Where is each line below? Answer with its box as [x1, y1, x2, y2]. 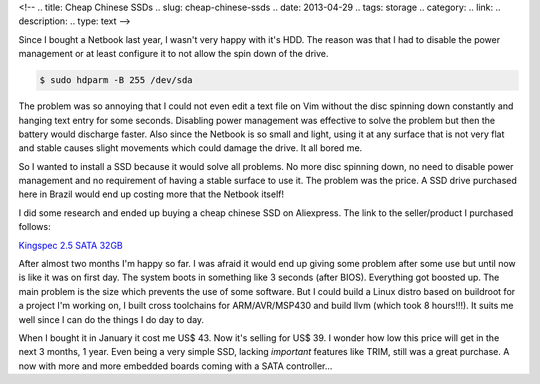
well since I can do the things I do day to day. [18, 313, 205, 325]
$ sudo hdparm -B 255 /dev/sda [39, 75, 194, 86]
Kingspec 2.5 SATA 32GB [18, 239, 124, 251]
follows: [18, 221, 51, 233]
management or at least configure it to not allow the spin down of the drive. [18, 48, 329, 60]
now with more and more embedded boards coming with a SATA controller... [18, 360, 333, 372]
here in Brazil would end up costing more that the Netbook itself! [18, 188, 285, 200]
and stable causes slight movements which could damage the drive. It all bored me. [18, 142, 363, 154]
